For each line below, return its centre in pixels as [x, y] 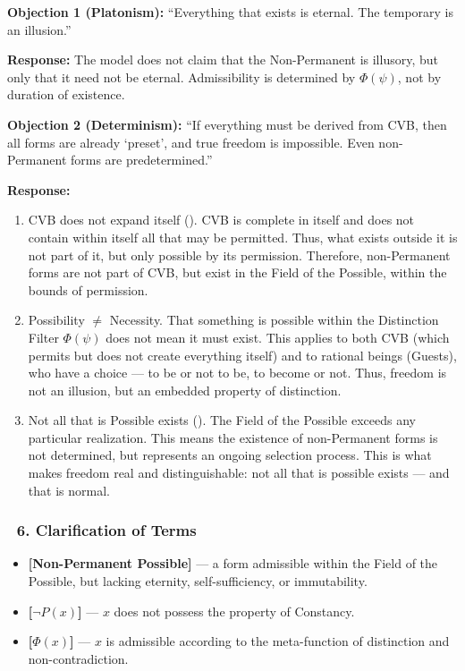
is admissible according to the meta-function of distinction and [278, 641]
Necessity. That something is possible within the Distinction [274, 320]
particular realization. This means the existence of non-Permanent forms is [233, 437]
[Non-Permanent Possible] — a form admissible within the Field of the [233, 563]
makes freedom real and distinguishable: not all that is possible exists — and [239, 473]
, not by [419, 76]
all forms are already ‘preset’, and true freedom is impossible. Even [191, 142]
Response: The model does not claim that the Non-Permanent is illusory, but [223, 59]
